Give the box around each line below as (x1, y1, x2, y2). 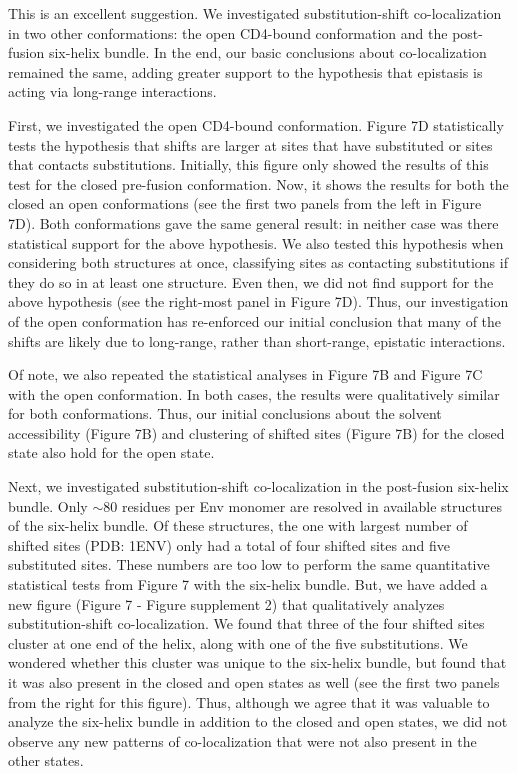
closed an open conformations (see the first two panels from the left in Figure (8, 193, 482, 214)
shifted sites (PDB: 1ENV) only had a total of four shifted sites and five (8, 534, 450, 555)
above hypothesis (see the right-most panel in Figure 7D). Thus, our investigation (8, 291, 509, 312)
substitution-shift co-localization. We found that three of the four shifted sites (8, 613, 485, 634)
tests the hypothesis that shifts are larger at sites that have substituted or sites (8, 134, 493, 155)
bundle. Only (8, 495, 88, 516)
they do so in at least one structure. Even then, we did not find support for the (8, 271, 494, 292)
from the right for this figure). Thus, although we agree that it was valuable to (8, 691, 490, 712)
